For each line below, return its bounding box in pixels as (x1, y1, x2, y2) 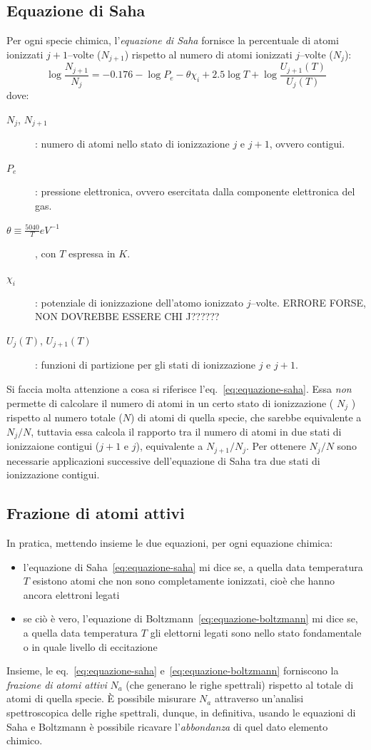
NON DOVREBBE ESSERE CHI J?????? (35, 309, 220, 324)
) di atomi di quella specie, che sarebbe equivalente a (130, 410, 362, 425)
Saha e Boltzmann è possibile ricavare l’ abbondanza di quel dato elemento (6, 719, 328, 734)
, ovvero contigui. (269, 136, 345, 151)
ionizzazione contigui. (6, 467, 100, 482)
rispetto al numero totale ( (6, 410, 123, 425)
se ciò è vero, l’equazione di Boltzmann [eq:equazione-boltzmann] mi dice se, (23, 611, 358, 626)
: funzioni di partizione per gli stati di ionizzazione (35, 357, 255, 372)
